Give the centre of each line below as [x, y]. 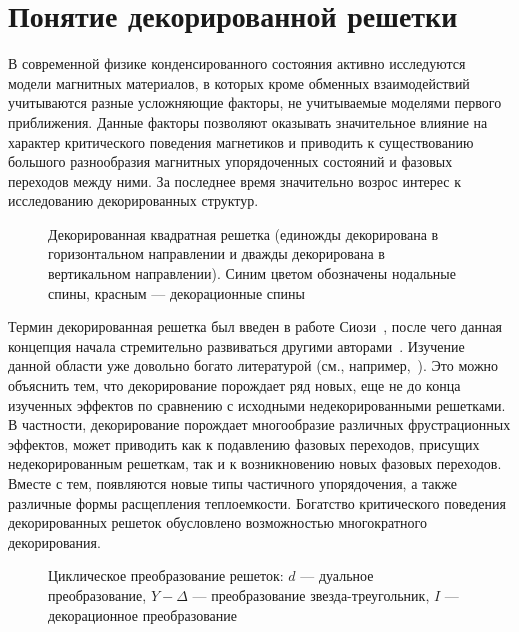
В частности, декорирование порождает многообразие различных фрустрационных [259, 424]
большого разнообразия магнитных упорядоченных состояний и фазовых [230, 161]
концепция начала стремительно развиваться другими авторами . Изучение [236, 345]
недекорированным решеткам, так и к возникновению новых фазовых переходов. [255, 463]
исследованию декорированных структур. [133, 200]
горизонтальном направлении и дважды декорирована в [216, 253]
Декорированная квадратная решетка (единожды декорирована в [243, 233]
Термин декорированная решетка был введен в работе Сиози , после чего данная [255, 326]
